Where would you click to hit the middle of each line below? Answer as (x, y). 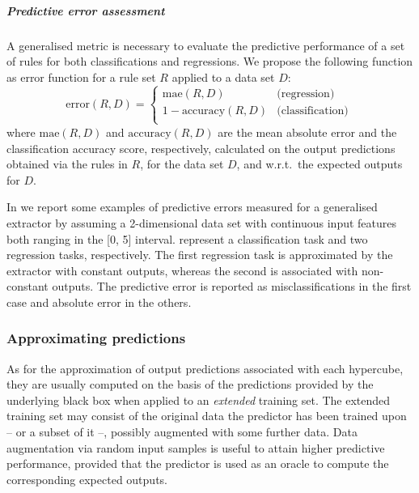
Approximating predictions (96, 338)
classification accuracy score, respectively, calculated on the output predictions (201, 148)
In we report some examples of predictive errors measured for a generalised (192, 207)
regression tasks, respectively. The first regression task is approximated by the (200, 255)
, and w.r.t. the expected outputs (320, 164)
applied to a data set (223, 76)
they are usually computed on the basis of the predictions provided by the (190, 384)
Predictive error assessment (86, 10)
